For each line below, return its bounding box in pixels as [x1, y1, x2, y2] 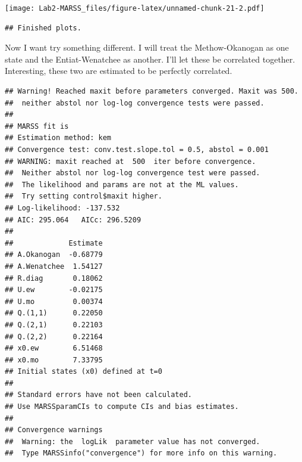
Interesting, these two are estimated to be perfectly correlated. [5, 64, 232, 77]
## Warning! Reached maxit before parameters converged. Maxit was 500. [5, 87, 298, 96]
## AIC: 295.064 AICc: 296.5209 [5, 215, 141, 224]
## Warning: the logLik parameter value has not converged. [5, 437, 260, 446]
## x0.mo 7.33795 [5, 355, 103, 364]
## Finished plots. [5, 23, 81, 32]
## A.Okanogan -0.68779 [5, 250, 103, 259]
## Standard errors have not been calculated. [5, 390, 192, 399]
